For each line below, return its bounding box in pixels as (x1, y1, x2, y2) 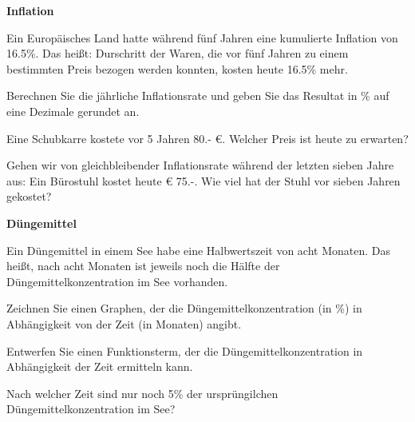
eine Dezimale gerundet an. (6, 102, 140, 119)
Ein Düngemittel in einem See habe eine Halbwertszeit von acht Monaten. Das (6, 241, 391, 258)
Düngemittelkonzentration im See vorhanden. (6, 273, 228, 289)
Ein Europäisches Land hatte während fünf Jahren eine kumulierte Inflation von (6, 29, 398, 46)
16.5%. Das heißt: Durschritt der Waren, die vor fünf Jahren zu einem (6, 45, 349, 62)
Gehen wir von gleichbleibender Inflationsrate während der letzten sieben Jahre (6, 157, 394, 173)
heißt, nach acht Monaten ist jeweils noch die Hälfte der (6, 257, 280, 274)
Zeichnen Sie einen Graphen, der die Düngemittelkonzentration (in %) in (6, 300, 362, 316)
